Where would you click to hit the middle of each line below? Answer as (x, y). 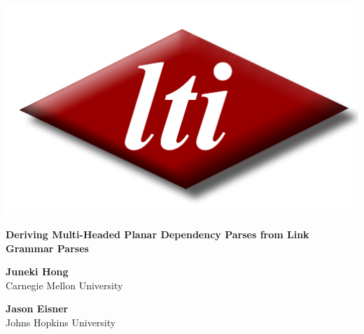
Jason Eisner (37, 308)
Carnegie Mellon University (64, 285)
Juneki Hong (37, 271)
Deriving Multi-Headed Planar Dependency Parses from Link (157, 234)
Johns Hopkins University (61, 322)
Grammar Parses (47, 248)
